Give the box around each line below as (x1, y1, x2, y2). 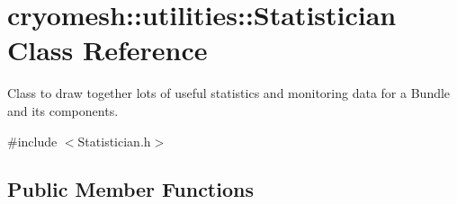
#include (7, 131, 58, 150)
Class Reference (7, 31, 208, 68)
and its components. (7, 101, 119, 120)
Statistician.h (77, 131, 151, 150)
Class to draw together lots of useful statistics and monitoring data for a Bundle (7, 84, 451, 102)
